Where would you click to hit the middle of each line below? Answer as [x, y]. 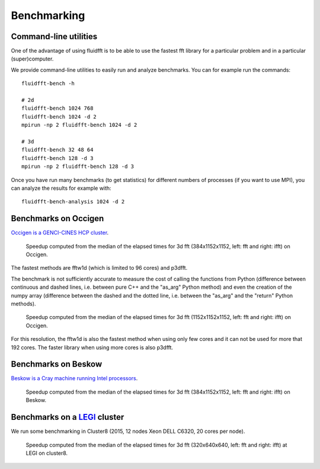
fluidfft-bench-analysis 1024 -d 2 [73, 202]
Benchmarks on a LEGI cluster [68, 417]
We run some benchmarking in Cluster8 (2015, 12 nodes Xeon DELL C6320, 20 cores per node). [128, 431]
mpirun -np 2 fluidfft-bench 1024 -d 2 [79, 125]
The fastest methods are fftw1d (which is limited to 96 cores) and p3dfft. [99, 268]
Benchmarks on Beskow [57, 364]
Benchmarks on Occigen [57, 218]
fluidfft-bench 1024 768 [57, 109]
